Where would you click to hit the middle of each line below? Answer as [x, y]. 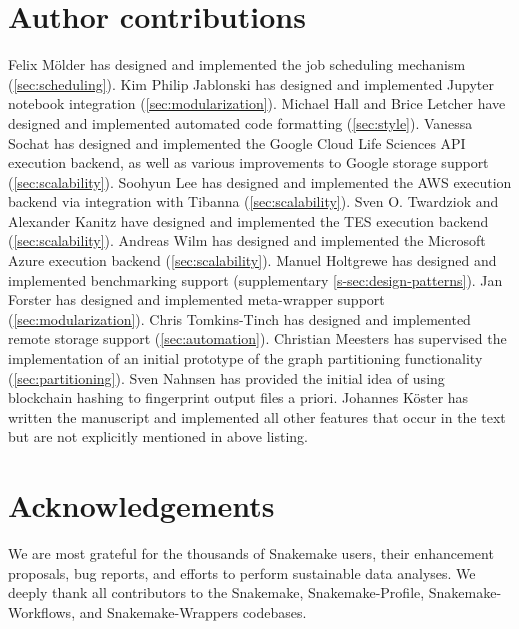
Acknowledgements [141, 505]
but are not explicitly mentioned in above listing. [158, 436]
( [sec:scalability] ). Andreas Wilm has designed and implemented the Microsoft [247, 240]
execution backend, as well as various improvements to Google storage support [248, 162]
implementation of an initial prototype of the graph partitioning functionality [245, 358]
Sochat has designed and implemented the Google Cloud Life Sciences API [237, 142]
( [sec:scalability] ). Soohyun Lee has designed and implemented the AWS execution [260, 181]
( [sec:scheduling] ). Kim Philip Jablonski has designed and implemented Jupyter [251, 83]
